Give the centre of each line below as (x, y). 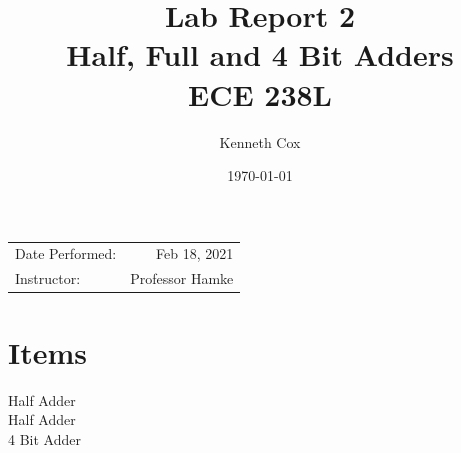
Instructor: (48, 278)
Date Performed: (66, 253)
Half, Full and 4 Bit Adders (260, 54)
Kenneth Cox (260, 141)
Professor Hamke (182, 278)
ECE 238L (259, 93)
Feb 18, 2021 (195, 253)
